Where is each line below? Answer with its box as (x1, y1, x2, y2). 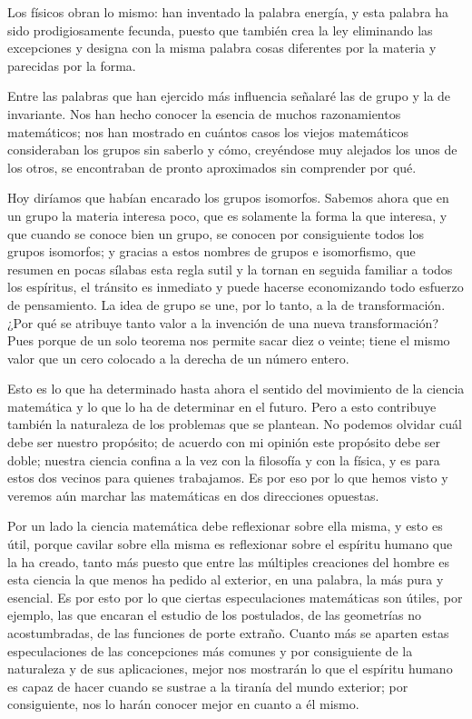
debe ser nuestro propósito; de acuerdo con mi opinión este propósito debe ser (7, 433, 441, 452)
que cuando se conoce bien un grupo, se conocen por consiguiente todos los (7, 224, 424, 243)
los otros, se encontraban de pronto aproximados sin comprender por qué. (7, 157, 417, 176)
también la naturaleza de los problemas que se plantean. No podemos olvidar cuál (7, 414, 462, 434)
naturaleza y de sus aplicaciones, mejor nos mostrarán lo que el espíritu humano (7, 659, 453, 678)
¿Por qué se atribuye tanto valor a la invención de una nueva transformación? (7, 313, 438, 332)
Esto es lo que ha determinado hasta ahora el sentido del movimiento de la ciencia (7, 379, 465, 398)
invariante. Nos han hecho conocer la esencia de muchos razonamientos (7, 104, 401, 123)
